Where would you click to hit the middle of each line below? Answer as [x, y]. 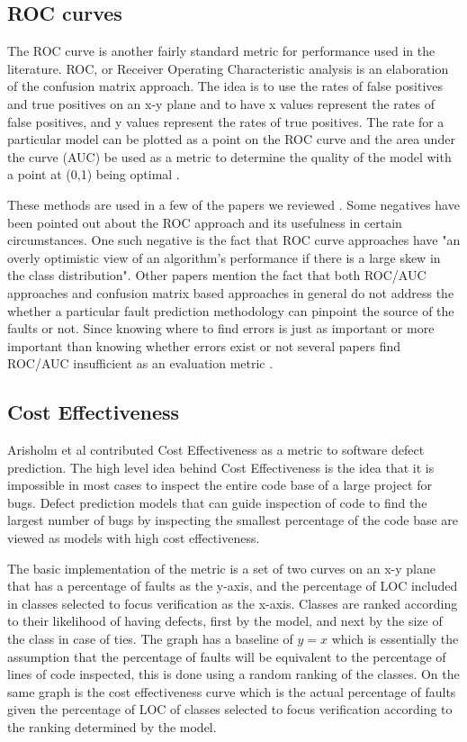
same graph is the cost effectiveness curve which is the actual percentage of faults [232, 691]
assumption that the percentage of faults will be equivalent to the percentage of [227, 656]
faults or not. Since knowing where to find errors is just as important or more [221, 328]
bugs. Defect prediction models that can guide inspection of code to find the [217, 502]
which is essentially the [395, 639]
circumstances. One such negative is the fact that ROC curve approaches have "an [234, 240]
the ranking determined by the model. [112, 727]
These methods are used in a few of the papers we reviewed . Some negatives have [233, 204]
